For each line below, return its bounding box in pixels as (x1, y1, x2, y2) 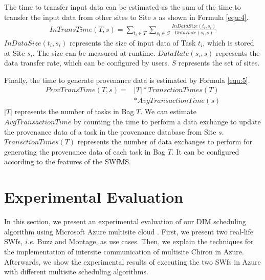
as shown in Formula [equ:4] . (159, 11, 249, 22)
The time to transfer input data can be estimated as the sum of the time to (4, 2, 241, 12)
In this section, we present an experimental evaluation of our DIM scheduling (4, 216, 246, 227)
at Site (4, 47, 25, 58)
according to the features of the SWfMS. (4, 156, 131, 167)
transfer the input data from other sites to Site (4, 11, 151, 22)
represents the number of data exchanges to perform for (77, 136, 252, 147)
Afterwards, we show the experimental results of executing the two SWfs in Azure (4, 256, 261, 267)
